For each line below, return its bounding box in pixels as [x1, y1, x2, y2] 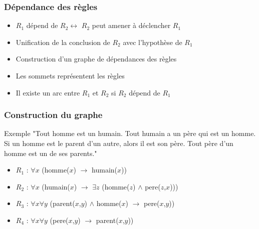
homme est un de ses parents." [4, 147, 97, 158]
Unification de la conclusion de [16, 36, 110, 47]
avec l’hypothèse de [123, 36, 182, 47]
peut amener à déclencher [92, 20, 171, 30]
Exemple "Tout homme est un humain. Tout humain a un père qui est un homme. [4, 128, 256, 138]
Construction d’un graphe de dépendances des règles [16, 53, 177, 64]
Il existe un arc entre [16, 87, 80, 97]
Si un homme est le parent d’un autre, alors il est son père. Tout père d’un [4, 138, 233, 148]
